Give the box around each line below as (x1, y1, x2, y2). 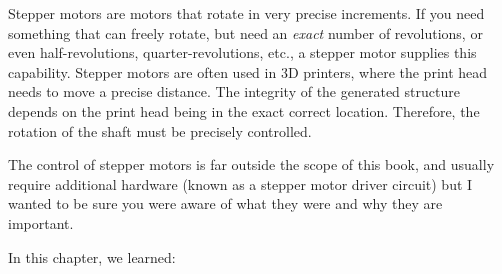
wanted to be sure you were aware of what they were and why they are (8, 193, 443, 214)
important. (8, 212, 74, 233)
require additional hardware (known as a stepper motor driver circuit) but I (8, 173, 473, 194)
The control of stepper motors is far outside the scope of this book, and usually (8, 154, 495, 175)
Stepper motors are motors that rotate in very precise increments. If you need (8, 3, 485, 23)
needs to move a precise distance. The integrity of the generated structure (8, 81, 460, 102)
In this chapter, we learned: (8, 246, 176, 267)
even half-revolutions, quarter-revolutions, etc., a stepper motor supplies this (8, 42, 477, 63)
